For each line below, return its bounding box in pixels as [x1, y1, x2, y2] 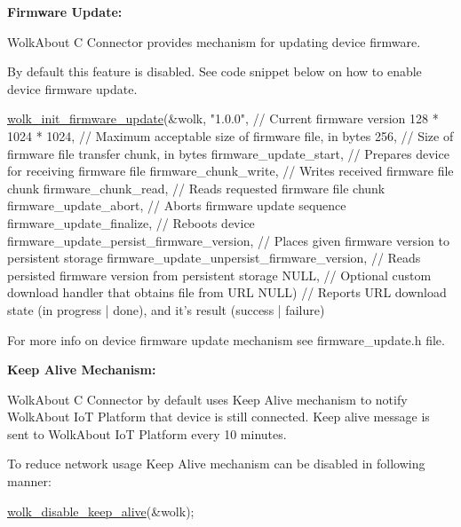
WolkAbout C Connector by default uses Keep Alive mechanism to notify [7, 389, 408, 408]
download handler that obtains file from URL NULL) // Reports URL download [7, 283, 447, 302]
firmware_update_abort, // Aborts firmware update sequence [7, 196, 346, 215]
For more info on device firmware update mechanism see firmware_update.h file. [7, 330, 445, 349]
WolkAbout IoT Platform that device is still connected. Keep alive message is [7, 407, 430, 426]
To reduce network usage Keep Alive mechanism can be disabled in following [7, 454, 425, 473]
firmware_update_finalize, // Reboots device [7, 213, 255, 232]
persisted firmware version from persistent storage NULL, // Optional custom [7, 265, 432, 284]
